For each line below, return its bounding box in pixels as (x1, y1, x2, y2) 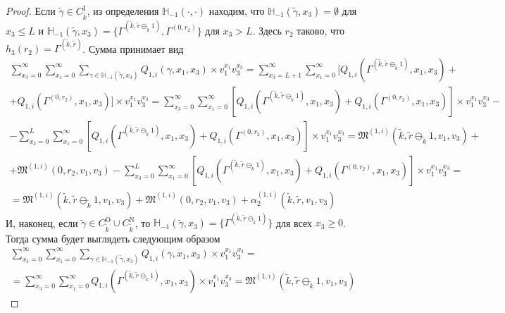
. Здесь (252, 23, 282, 37)
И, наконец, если (6, 215, 78, 230)
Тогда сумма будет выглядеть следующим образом (6, 231, 220, 245)
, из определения (87, 4, 159, 18)
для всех (275, 215, 312, 230)
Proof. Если (6, 4, 56, 18)
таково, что (297, 23, 344, 37)
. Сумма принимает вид (82, 41, 184, 56)
